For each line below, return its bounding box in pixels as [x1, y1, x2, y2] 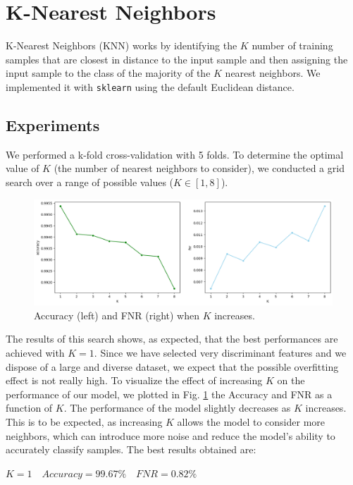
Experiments [6, 113, 100, 135]
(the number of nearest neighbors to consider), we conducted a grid [54, 161, 345, 176]
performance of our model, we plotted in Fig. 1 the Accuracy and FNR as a [6, 386, 333, 401]
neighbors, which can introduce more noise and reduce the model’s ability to [6, 428, 335, 443]
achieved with [6, 345, 65, 360]
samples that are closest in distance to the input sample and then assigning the [6, 51, 348, 66]
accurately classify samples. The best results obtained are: [6, 442, 256, 457]
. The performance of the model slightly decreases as [63, 400, 291, 415]
